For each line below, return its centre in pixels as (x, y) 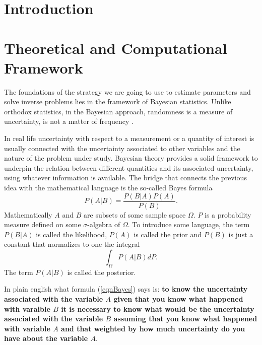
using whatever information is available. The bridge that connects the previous (125, 178)
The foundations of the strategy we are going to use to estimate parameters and (127, 91)
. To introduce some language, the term (189, 224)
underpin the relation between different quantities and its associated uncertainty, (129, 167)
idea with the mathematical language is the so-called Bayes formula (108, 188)
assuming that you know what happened (185, 319)
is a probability (228, 214)
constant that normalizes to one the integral (72, 244)
